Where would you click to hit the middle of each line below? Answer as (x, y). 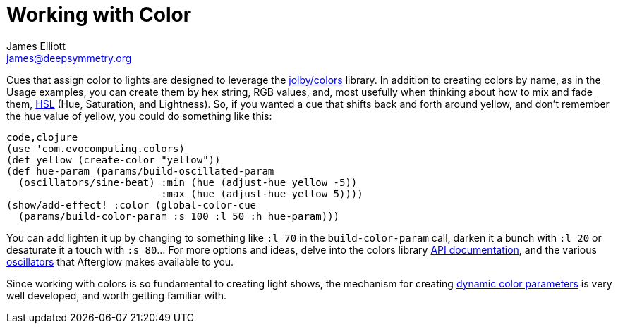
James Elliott (36, 46)
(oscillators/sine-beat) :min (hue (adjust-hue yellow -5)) (188, 182)
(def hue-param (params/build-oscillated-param (140, 171)
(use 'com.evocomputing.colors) (96, 148)
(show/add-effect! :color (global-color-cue (132, 205)
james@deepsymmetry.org (69, 58)
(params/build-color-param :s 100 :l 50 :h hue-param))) (179, 216)
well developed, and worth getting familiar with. (117, 295)
